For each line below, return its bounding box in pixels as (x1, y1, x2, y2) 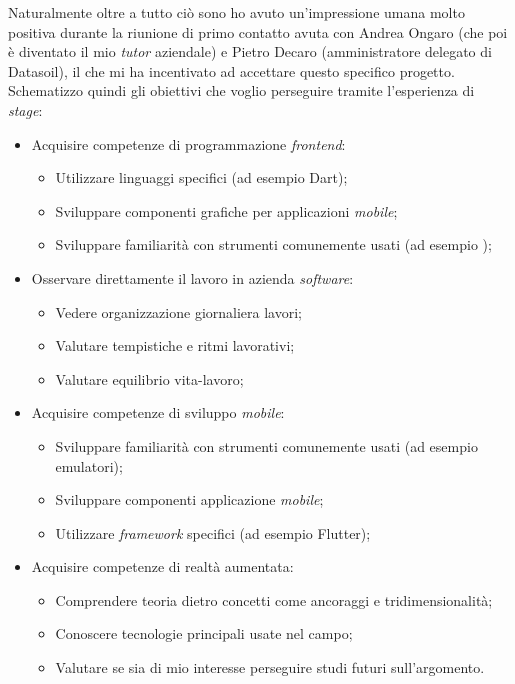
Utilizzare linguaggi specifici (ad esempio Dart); (55, 167, 348, 188)
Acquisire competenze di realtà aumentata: (31, 556, 294, 577)
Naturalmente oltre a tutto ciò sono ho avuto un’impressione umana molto (8, 2, 465, 22)
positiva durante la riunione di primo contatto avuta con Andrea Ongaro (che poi (8, 21, 508, 42)
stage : (8, 99, 43, 120)
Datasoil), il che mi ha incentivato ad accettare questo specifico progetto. (8, 60, 455, 81)
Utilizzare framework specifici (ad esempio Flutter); (55, 522, 371, 543)
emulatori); (55, 455, 123, 476)
